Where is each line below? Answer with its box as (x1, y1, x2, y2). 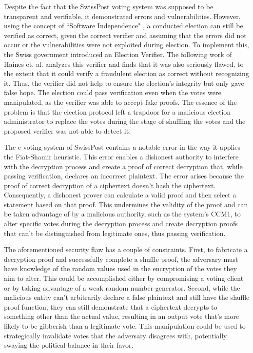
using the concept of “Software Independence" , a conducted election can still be (4, 20, 243, 31)
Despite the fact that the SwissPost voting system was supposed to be (4, 1, 214, 11)
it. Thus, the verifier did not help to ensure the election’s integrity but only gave (4, 78, 244, 88)
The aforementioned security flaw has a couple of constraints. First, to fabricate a (4, 244, 248, 255)
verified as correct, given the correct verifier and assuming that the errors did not (4, 30, 247, 40)
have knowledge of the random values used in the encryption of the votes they (4, 263, 237, 274)
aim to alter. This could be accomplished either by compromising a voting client (4, 273, 244, 283)
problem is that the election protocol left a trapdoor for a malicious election (4, 106, 231, 117)
